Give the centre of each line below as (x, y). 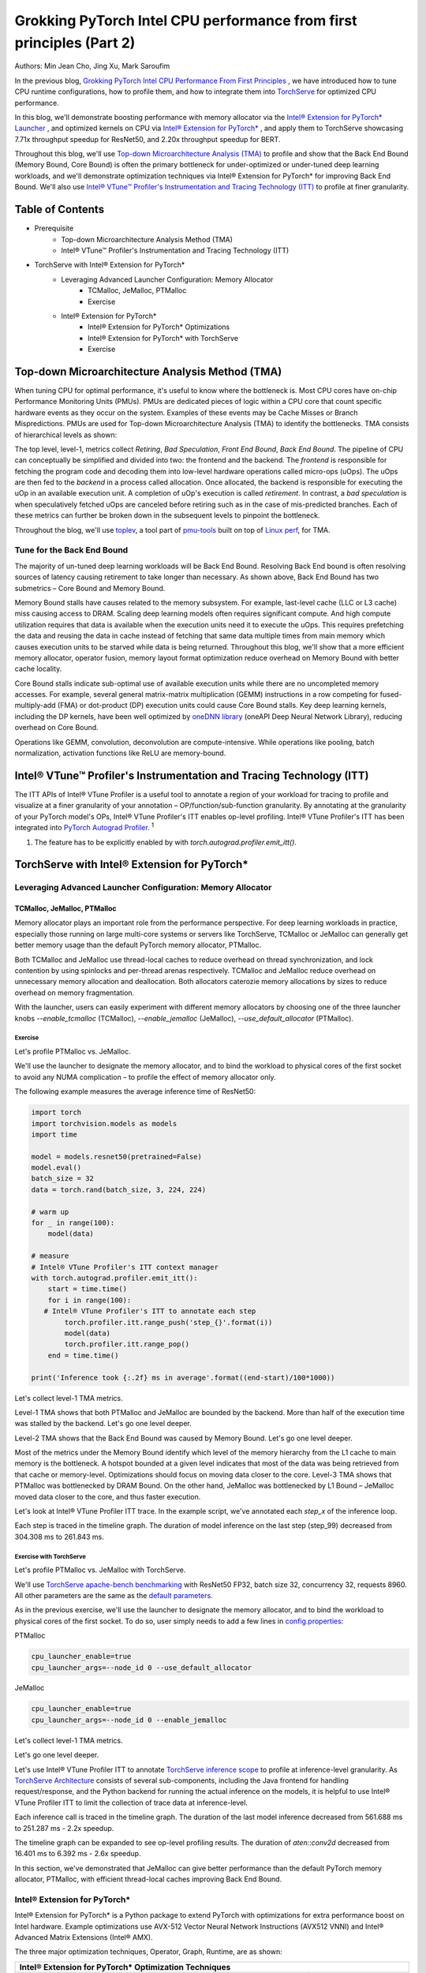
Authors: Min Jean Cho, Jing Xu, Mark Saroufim (92, 66)
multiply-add (35, 706)
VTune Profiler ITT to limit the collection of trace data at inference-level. (131, 1803)
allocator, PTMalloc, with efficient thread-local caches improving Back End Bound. (148, 1879)
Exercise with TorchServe (50, 1556)
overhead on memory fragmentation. (75, 992)
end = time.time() (83, 1355)
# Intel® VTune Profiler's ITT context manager (125, 1267)
